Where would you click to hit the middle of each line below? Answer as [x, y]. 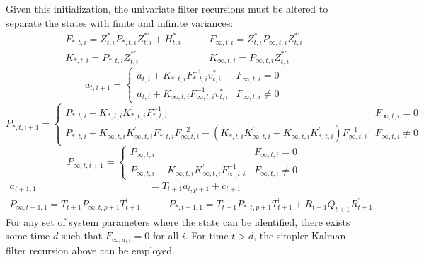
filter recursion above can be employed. [90, 250]
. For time [207, 235]
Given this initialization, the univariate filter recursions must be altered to [167, 8]
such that [82, 235]
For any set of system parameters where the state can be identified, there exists [178, 221]
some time [28, 235]
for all [166, 235]
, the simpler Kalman [300, 235]
